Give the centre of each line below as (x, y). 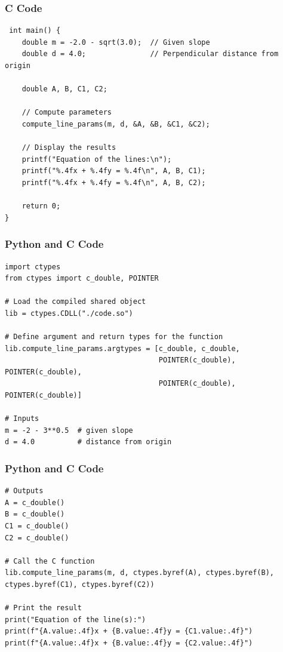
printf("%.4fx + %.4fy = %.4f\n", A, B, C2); (114, 182)
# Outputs (24, 491)
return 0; (41, 206)
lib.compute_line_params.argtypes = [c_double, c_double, (122, 348)
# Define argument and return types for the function (114, 337)
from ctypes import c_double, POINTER (82, 279)
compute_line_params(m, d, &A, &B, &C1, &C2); (116, 124)
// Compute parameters (67, 113)
